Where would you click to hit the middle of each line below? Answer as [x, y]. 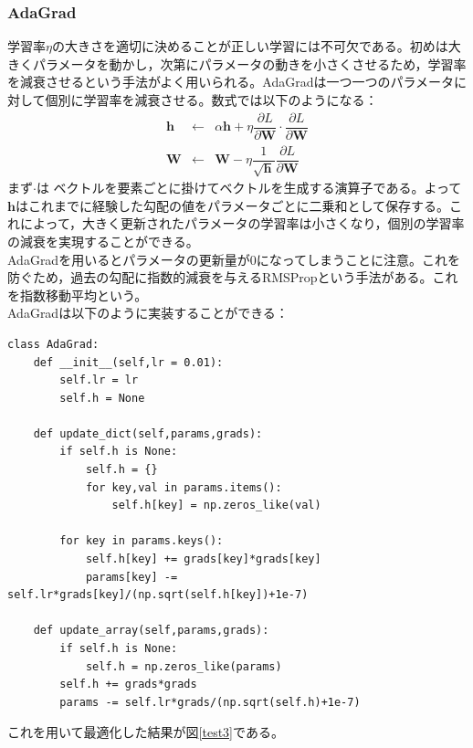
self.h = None [102, 398]
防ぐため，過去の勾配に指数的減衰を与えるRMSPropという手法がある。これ [233, 277]
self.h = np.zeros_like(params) [184, 666]
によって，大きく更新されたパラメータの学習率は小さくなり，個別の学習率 [242, 223]
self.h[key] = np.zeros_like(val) [216, 506]
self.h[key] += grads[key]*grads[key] [203, 559]
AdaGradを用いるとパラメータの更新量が [129, 259]
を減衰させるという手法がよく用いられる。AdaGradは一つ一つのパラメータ [231, 82]
